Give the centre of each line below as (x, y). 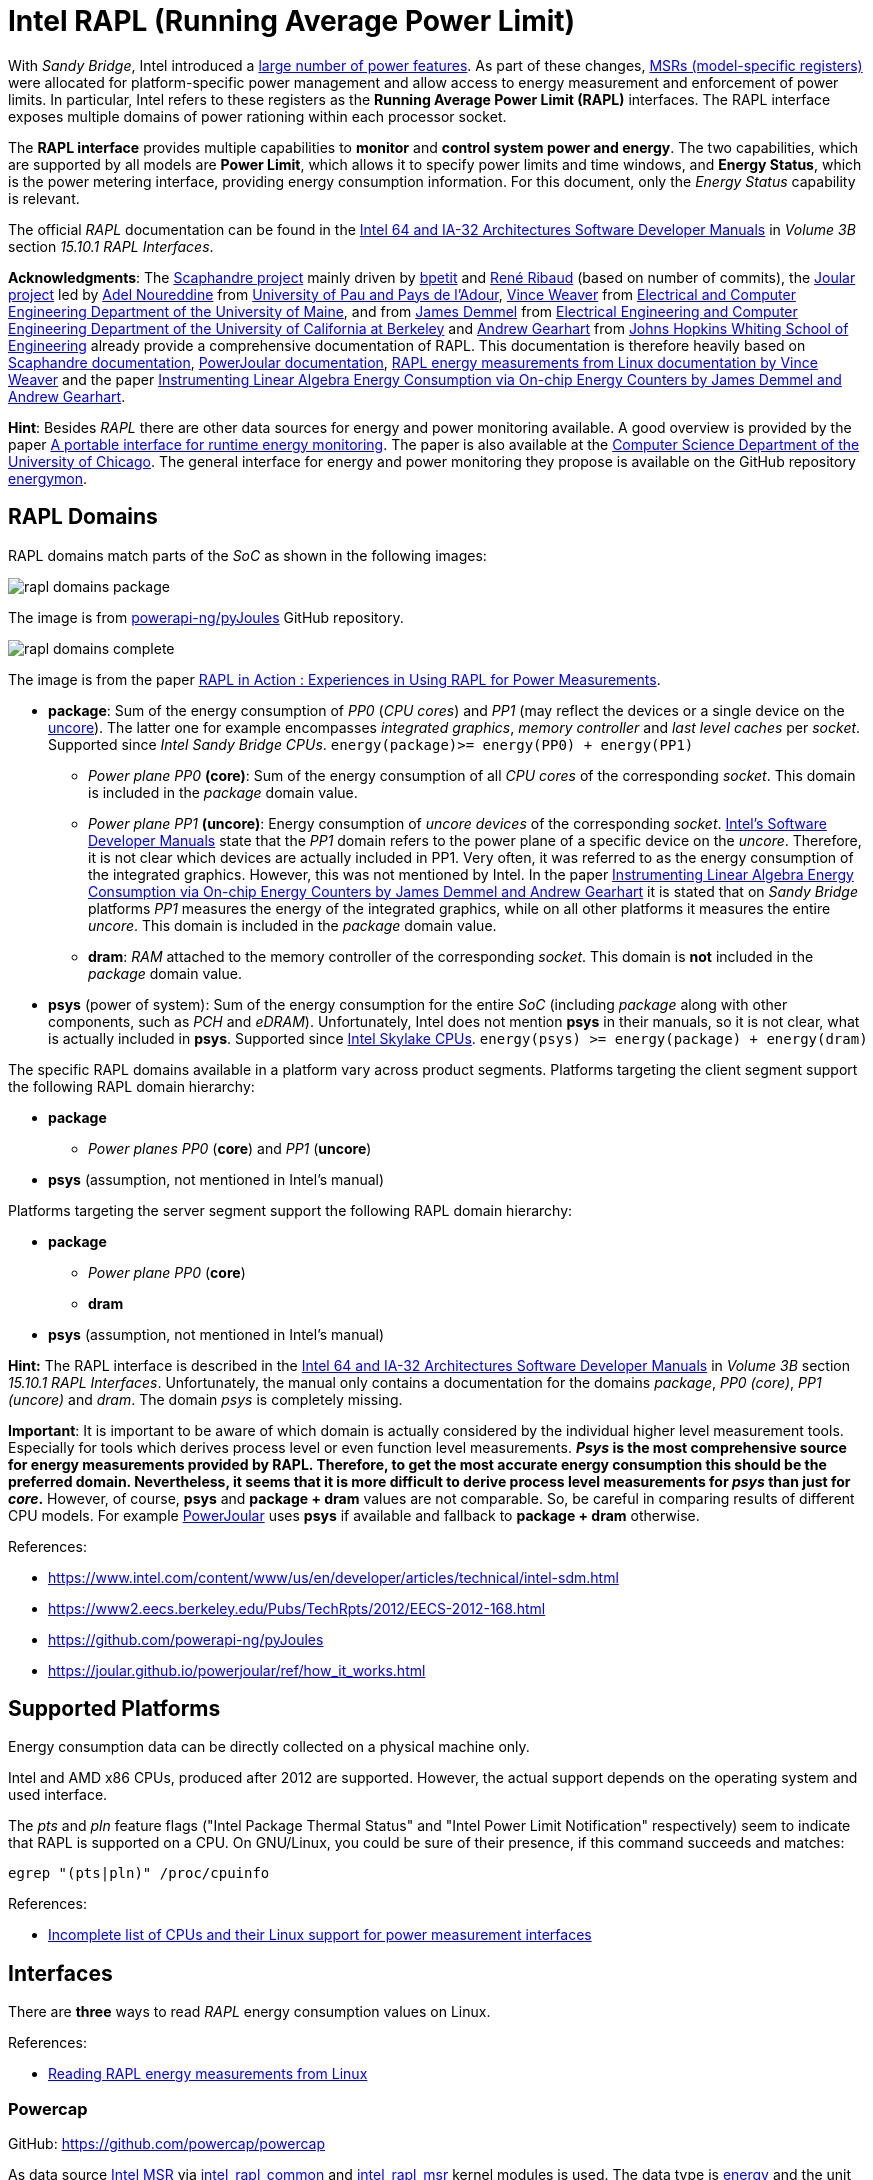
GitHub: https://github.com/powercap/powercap (167, 2144)
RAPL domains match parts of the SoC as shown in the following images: (247, 555)
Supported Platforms (114, 1709)
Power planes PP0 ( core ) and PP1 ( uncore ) (230, 1148)
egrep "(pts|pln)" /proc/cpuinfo (139, 1873)
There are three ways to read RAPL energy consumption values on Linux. (249, 2012)
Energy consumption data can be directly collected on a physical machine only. (269, 1747)
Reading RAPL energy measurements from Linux (208, 2074)
